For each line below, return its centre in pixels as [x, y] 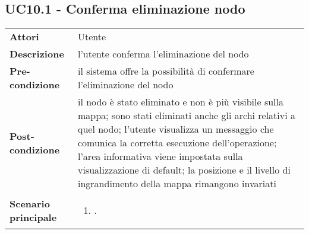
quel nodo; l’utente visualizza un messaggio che [176, 129]
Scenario [30, 203]
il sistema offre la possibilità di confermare [166, 71]
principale [33, 217]
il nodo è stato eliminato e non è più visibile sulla [181, 102]
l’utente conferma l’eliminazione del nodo [163, 54]
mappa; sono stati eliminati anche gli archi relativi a [187, 116]
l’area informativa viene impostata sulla [160, 156]
